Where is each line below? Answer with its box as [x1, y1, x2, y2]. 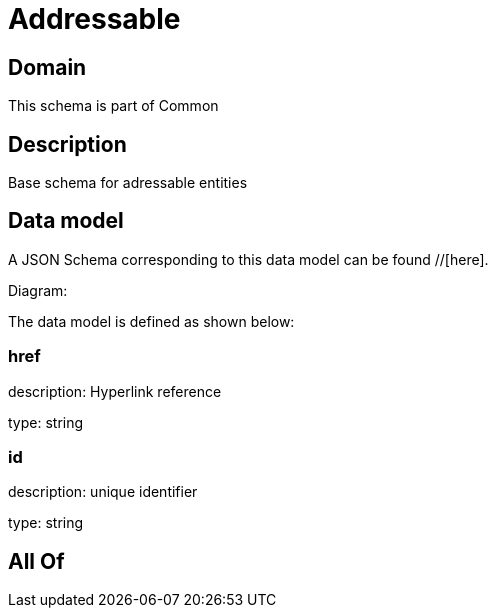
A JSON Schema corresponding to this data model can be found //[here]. [8, 250, 489, 268]
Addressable [8, 2, 181, 36]
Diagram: [8, 281, 68, 299]
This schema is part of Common [8, 97, 219, 115]
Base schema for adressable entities [8, 174, 248, 192]
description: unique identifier [8, 483, 198, 501]
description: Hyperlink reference [8, 382, 222, 400]
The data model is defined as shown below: [8, 312, 295, 330]
